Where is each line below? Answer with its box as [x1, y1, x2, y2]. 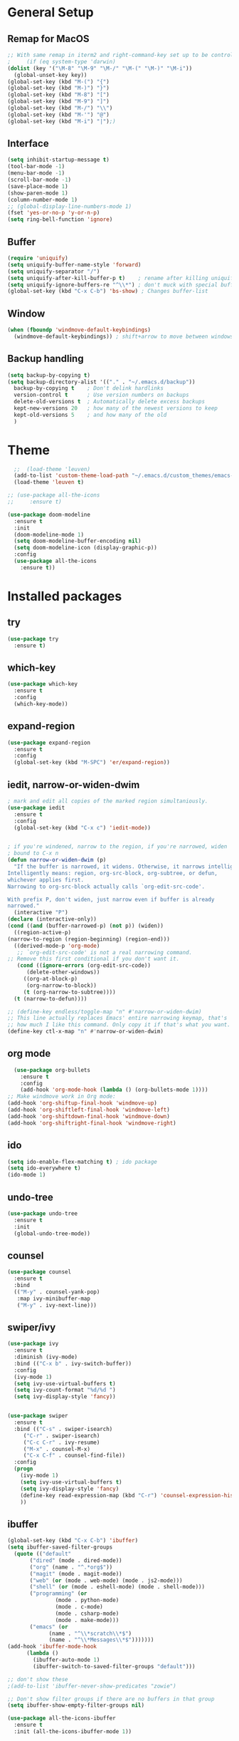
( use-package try [7, 635, 59, 642]
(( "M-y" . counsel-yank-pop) [14, 1288, 100, 1296]
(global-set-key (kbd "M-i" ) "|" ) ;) [7, 118, 116, 125]
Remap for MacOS [7, 33, 90, 45]
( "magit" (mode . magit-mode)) [29, 1570, 122, 1577]
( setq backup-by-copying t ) [7, 371, 91, 378]
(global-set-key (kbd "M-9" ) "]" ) [7, 98, 110, 105]
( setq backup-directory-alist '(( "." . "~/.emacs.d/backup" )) [7, 378, 196, 386]
